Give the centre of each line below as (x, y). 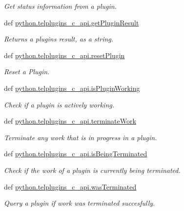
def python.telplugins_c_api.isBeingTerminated (76, 154)
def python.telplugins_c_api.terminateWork (70, 121)
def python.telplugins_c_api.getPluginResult (72, 22)
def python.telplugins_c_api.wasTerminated (70, 186)
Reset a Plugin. (27, 72)
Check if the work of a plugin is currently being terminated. (92, 170)
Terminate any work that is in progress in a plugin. (81, 137)
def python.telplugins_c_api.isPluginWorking (72, 88)
